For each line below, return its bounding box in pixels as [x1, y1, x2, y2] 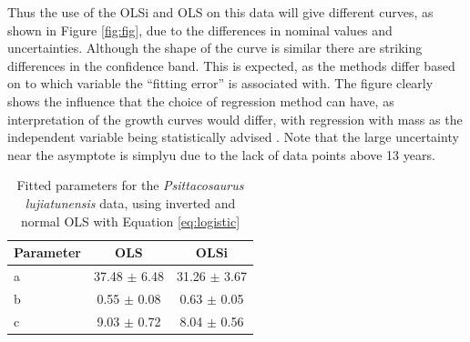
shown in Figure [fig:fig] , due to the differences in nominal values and [7, 20, 393, 39]
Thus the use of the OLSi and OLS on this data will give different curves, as [7, 3, 434, 21]
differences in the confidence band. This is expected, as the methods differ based [7, 55, 455, 75]
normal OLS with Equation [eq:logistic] [20, 211, 240, 230]
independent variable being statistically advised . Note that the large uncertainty [7, 127, 459, 146]
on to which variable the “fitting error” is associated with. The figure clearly [7, 74, 434, 93]
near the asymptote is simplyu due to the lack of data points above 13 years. [7, 145, 435, 164]
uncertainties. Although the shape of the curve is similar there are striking [7, 38, 423, 57]
